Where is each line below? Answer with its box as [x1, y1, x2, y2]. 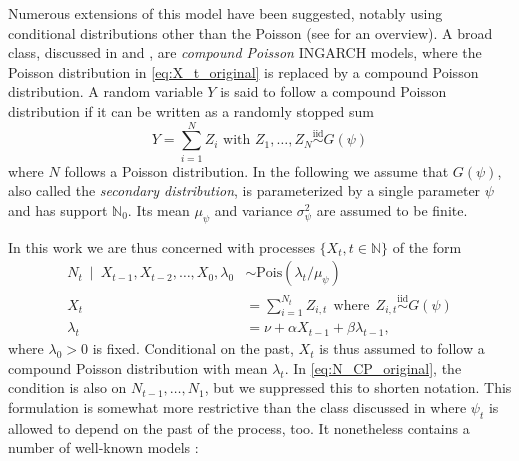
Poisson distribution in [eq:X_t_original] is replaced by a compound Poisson [8, 61, 479, 82]
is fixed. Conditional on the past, [92, 338, 294, 359]
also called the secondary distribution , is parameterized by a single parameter [8, 180, 481, 201]
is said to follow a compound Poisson [220, 81, 447, 102]
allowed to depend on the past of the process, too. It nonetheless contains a [8, 417, 470, 438]
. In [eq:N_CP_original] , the [284, 357, 462, 378]
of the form [392, 236, 462, 257]
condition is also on [8, 377, 127, 398]
